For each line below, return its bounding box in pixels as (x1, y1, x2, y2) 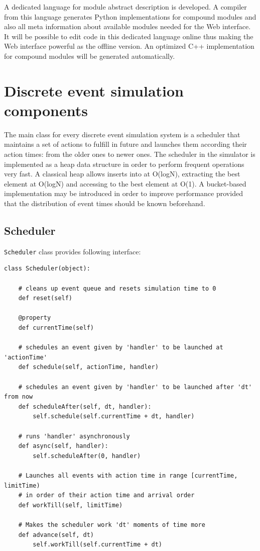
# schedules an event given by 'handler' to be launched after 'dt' (18, 383, 252, 391)
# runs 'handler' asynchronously (18, 432, 130, 440)
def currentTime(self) (18, 324, 94, 332)
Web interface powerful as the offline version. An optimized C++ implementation (4, 41, 254, 51)
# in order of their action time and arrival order (18, 492, 195, 499)
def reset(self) (18, 295, 73, 302)
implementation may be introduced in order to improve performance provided (4, 188, 243, 199)
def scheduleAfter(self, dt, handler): (18, 403, 152, 410)
